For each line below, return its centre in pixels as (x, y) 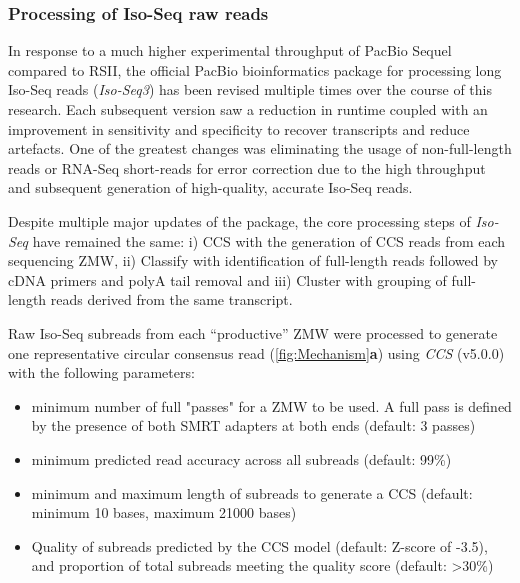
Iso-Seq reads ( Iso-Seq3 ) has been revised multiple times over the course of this (250, 89)
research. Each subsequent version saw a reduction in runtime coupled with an (248, 109)
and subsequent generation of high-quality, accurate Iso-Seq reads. (210, 187)
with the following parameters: (101, 372)
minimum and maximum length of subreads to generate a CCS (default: (252, 492)
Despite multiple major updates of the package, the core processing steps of (239, 220)
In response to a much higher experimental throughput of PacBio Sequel (230, 50)
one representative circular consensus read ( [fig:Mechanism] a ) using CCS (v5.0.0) (256, 352)
